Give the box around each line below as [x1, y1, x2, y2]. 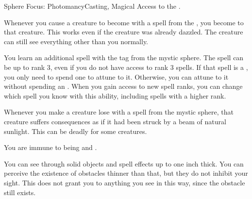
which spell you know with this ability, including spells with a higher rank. [4, 90, 226, 100]
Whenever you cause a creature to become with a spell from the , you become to [4, 17, 244, 27]
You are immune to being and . [4, 142, 97, 152]
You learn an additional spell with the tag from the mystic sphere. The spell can [4, 52, 244, 63]
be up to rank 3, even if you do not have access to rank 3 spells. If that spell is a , [4, 62, 248, 72]
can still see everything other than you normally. [4, 36, 149, 46]
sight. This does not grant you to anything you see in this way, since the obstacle [4, 177, 245, 187]
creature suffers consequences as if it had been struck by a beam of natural [4, 116, 226, 126]
